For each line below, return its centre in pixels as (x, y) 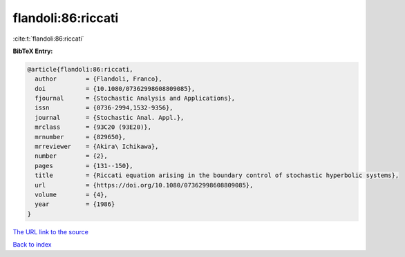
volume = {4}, (72, 195)
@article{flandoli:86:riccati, (81, 69)
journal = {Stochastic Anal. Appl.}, (110, 117)
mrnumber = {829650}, (81, 137)
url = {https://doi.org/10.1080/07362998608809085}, (144, 185)
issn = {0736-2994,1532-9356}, (104, 108)
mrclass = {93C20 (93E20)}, (93, 127)
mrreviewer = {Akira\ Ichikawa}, (97, 147)
